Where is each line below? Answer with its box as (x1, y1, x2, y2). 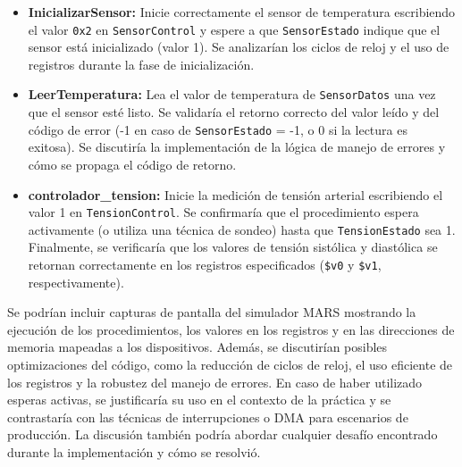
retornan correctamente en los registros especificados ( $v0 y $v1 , (28, 255, 382, 274)
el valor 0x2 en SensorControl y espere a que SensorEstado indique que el (28, 20, 441, 38)
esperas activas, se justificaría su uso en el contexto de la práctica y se (7, 390, 391, 409)
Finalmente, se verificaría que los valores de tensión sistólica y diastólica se (28, 238, 438, 256)
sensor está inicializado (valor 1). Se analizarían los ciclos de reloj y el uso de (28, 38, 449, 56)
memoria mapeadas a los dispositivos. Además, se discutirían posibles (7, 338, 388, 356)
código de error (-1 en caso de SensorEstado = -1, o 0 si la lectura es (28, 120, 407, 138)
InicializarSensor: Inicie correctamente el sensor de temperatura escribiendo (28, 3, 456, 21)
